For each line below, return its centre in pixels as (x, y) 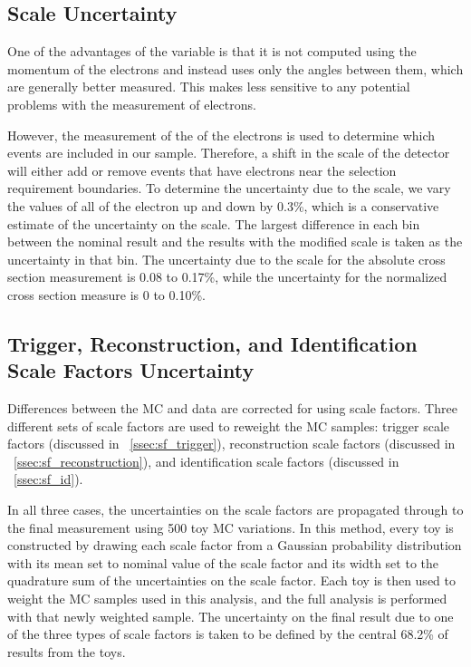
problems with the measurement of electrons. (132, 104)
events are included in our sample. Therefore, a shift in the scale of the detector (229, 153)
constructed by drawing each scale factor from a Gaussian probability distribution (235, 545)
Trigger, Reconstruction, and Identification (212, 343)
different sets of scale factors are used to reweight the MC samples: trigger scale (229, 425)
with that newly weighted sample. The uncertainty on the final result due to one (231, 616)
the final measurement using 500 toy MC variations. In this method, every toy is (231, 527)
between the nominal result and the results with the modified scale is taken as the (235, 242)
